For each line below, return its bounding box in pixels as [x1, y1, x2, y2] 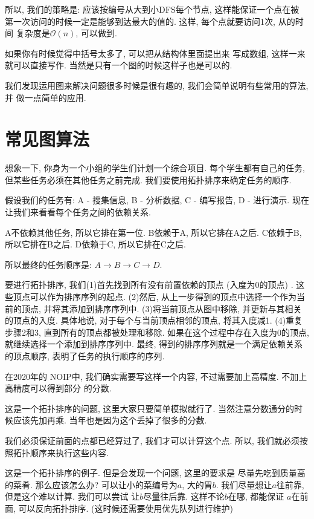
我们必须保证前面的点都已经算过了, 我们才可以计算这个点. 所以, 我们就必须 [5, 434, 300, 446]
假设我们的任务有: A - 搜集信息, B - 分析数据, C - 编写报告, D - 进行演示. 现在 [5, 194, 309, 206]
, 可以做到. [75, 27, 117, 39]
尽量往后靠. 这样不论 [143, 490, 225, 503]
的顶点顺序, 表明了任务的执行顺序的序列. [5, 350, 165, 362]
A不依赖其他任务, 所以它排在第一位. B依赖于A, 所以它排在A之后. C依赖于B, [5, 226, 302, 238]
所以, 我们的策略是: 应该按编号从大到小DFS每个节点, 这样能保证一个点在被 [5, 3, 300, 15]
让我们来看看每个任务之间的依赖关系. [5, 206, 151, 218]
